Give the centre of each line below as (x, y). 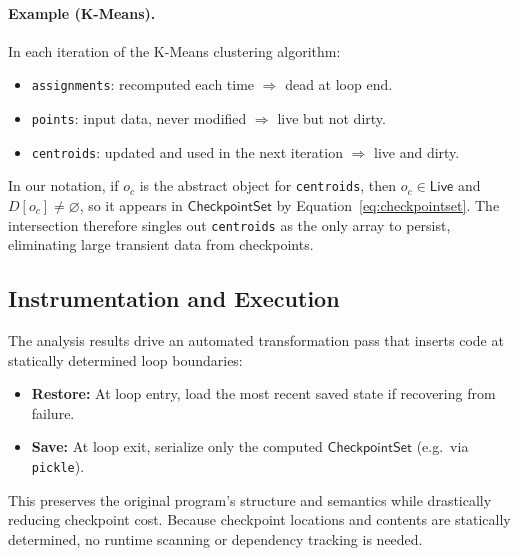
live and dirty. (417, 151)
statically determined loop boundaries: (125, 359)
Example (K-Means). (82, 12)
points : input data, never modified (139, 118)
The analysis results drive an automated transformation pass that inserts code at (256, 340)
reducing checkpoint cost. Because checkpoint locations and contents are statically (259, 519)
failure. (53, 412)
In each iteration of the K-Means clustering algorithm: (174, 50)
